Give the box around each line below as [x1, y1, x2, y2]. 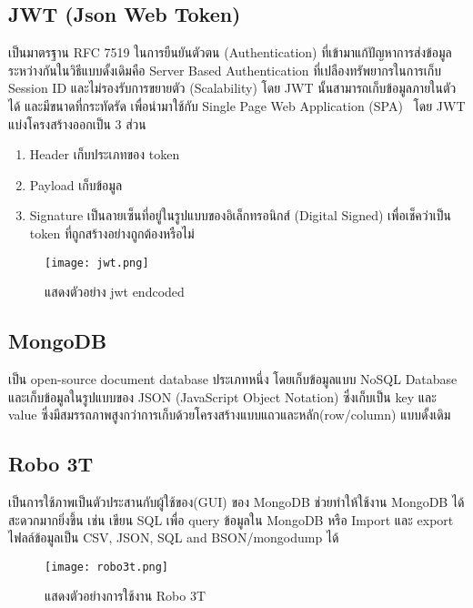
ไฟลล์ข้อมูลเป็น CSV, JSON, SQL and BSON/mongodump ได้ [8, 528, 339, 547]
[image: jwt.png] [45, 256, 149, 269]
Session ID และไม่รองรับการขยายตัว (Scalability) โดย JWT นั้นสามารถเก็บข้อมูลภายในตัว [8, 78, 457, 97]
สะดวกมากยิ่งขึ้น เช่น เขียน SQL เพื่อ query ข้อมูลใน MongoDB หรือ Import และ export [8, 510, 454, 529]
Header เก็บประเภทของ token [29, 145, 180, 164]
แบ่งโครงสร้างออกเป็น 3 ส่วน [8, 114, 146, 133]
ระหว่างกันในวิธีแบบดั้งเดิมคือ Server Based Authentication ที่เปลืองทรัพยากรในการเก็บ [8, 60, 441, 79]
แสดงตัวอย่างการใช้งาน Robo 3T [45, 586, 206, 605]
